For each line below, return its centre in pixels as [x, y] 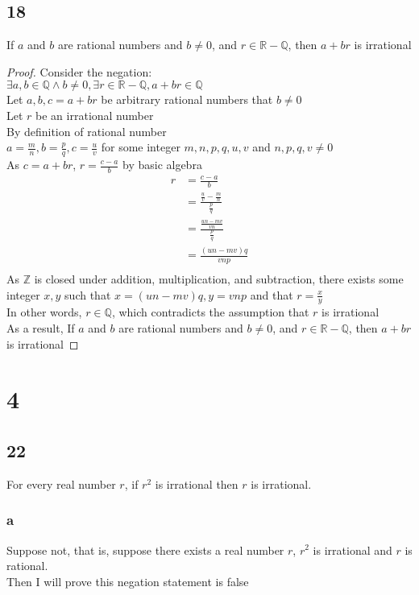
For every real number [61, 483]
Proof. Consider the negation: [79, 71]
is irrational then [197, 483]
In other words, [44, 312]
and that [272, 294]
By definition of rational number [87, 131]
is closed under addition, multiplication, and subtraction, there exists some [219, 278]
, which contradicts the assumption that [210, 312]
